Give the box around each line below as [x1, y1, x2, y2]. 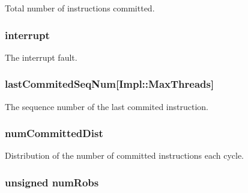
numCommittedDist [5, 126, 103, 141]
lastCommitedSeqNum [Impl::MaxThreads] [5, 76, 214, 91]
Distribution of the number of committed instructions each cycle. [5, 149, 244, 162]
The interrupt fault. [5, 51, 77, 63]
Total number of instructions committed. [5, 2, 155, 14]
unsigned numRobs [5, 174, 99, 189]
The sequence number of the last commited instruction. [5, 100, 209, 112]
